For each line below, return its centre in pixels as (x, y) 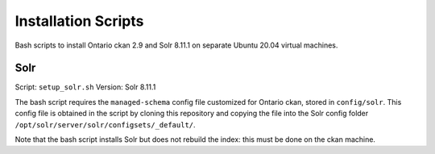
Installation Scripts (79, 21)
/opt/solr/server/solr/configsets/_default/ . (106, 124)
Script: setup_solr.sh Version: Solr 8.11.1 (85, 87)
